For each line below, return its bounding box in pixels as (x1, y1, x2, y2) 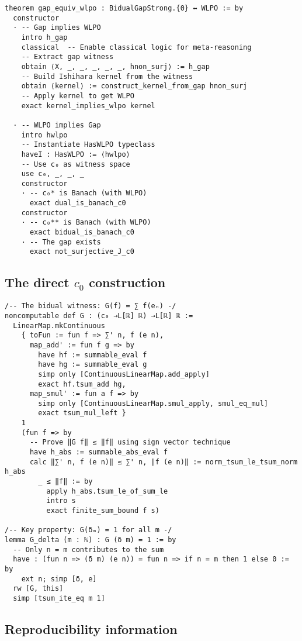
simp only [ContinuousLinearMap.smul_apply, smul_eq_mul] (38, 399, 269, 408)
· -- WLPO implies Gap (13, 120, 101, 129)
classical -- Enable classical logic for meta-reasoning (21, 43, 252, 51)
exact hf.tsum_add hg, (38, 380, 126, 388)
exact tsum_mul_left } (38, 409, 126, 418)
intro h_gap (21, 33, 68, 42)
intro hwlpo (21, 130, 68, 139)
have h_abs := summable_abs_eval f (29, 448, 168, 457)
